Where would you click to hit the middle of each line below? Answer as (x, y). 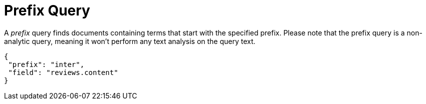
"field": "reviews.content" (63, 72)
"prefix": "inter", (46, 64)
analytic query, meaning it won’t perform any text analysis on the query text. (130, 41)
